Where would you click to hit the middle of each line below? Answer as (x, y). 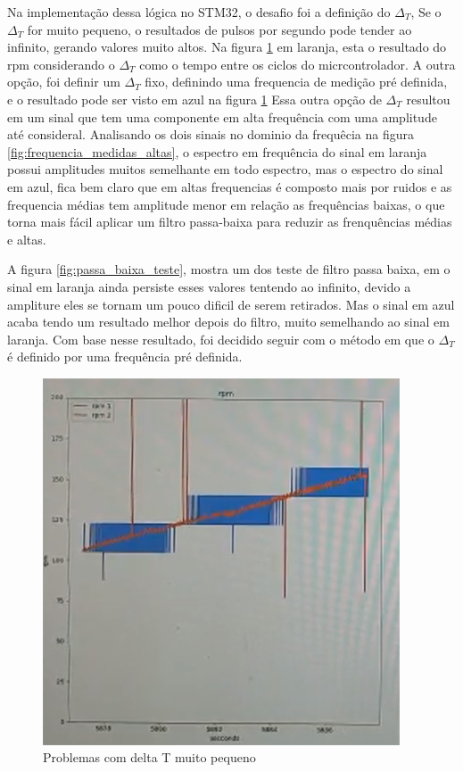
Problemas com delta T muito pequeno (149, 757)
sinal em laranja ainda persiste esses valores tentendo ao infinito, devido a (209, 286)
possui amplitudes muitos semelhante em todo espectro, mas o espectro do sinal (225, 169)
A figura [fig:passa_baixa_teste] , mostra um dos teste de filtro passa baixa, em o (229, 269)
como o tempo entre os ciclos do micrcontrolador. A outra (298, 64)
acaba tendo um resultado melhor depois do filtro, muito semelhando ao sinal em (228, 322)
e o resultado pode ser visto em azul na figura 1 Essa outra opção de (194, 99)
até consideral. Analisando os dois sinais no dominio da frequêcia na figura (211, 134)
